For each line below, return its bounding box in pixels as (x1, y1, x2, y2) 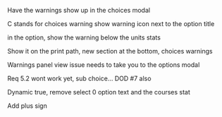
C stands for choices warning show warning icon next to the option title (7, 20, 215, 27)
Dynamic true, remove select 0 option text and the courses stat (7, 88, 190, 96)
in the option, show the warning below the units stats (7, 33, 161, 42)
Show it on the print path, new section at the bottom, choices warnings (7, 47, 213, 55)
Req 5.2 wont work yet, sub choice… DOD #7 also (7, 74, 152, 82)
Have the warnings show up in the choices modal (7, 6, 150, 14)
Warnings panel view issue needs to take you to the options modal (7, 61, 200, 69)
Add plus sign (7, 101, 47, 110)
